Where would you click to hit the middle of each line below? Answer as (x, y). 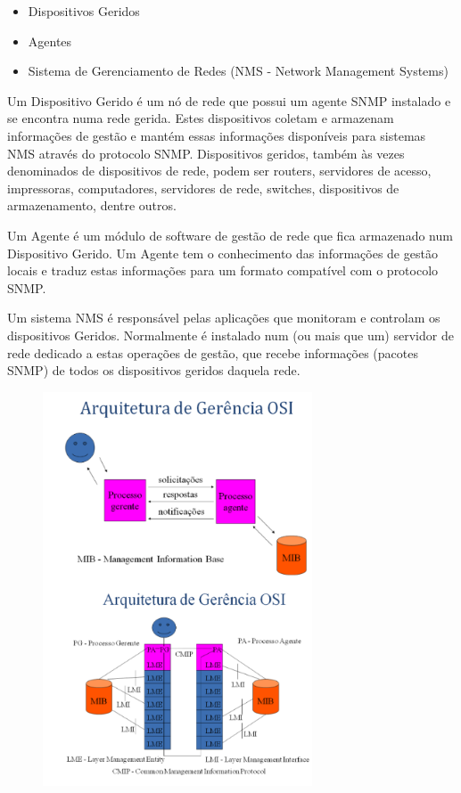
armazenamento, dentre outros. (92, 205)
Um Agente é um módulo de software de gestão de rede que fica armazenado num (230, 235)
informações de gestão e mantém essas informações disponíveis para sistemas (217, 135)
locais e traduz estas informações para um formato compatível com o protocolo (223, 270)
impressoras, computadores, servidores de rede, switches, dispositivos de (203, 188)
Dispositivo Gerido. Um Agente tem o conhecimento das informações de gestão (222, 253)
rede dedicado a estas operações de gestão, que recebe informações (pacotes (213, 352)
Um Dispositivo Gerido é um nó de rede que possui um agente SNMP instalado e (229, 100)
